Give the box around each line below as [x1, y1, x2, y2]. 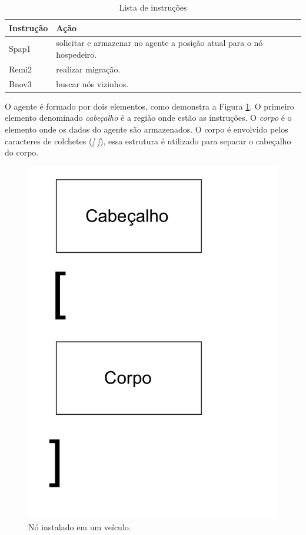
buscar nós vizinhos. [56, 77, 129, 90]
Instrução [9, 21, 48, 34]
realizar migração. [56, 62, 121, 75]
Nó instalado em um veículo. [28, 520, 131, 533]
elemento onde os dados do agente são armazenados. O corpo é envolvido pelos [5, 123, 288, 135]
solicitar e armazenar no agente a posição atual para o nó [56, 37, 263, 49]
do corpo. [5, 146, 39, 158]
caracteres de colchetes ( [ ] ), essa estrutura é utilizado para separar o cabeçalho [5, 134, 291, 147]
